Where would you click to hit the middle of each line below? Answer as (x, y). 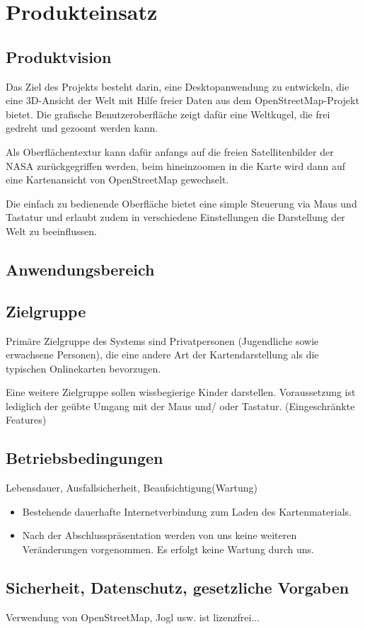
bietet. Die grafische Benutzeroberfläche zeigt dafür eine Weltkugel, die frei (168, 114)
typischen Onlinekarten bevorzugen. (83, 368)
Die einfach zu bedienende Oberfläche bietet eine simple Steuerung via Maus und (181, 203)
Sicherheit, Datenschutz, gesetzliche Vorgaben (178, 588)
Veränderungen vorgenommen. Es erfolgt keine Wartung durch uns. (168, 549)
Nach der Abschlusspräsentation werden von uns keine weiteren (160, 535)
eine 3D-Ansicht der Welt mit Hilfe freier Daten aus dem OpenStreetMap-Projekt (182, 100)
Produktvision (59, 56)
